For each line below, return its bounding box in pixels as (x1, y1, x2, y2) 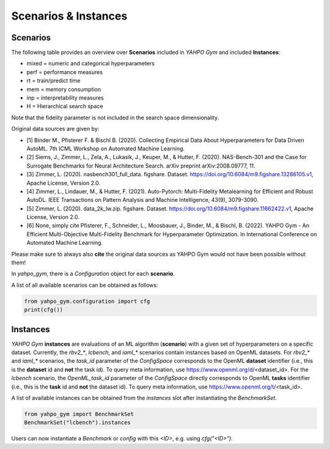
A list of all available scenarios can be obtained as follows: (11, 281, 158, 289)
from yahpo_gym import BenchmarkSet (24, 410, 134, 418)
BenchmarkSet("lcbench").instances (24, 419, 131, 426)
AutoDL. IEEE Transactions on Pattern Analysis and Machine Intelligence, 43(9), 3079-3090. (26, 196, 259, 204)
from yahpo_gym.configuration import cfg (24, 297, 150, 305)
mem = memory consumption (26, 86, 101, 93)
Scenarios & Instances (11, 9, 128, 23)
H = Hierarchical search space (26, 103, 103, 110)
